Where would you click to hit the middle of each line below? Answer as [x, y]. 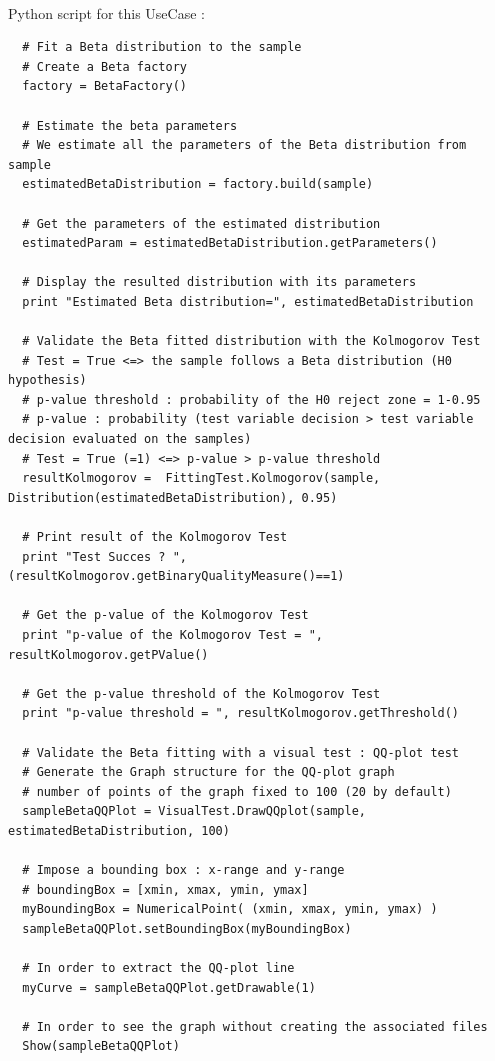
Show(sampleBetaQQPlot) [101, 1046]
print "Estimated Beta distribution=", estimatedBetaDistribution [248, 301]
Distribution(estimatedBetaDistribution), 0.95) [173, 497]
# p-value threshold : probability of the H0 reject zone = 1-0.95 [251, 399]
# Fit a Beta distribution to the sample [162, 47]
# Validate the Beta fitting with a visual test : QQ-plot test [241, 752]
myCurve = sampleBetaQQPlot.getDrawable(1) [169, 987]
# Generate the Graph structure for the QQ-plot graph [208, 772]
